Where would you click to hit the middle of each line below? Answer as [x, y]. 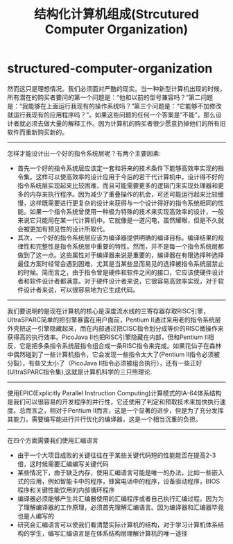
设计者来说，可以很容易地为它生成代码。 [81, 290]
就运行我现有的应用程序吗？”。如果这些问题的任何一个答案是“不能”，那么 [112, 115]
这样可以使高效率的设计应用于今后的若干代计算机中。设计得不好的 [130, 176]
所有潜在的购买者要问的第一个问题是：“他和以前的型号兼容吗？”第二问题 [110, 97]
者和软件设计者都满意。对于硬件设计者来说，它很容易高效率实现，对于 [118, 281]
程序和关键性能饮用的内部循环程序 [66, 490]
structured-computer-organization [110, 68]
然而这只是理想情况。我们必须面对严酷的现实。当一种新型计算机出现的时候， [116, 88]
